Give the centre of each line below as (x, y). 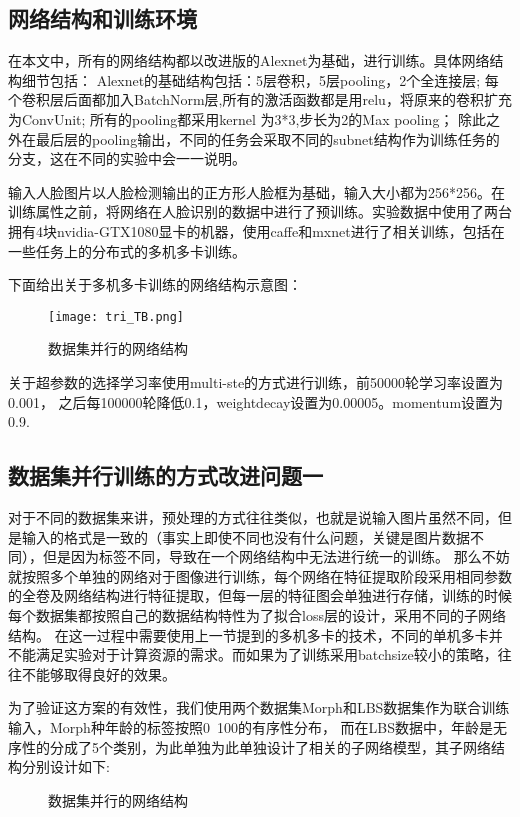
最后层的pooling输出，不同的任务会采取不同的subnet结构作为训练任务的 (267, 138)
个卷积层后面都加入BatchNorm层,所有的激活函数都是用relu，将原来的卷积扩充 (260, 99)
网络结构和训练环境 (102, 18)
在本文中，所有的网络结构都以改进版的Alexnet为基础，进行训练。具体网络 (249, 60)
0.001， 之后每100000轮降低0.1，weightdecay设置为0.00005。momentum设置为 (256, 401)
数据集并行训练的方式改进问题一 (165, 475)
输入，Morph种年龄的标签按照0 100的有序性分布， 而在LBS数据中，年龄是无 (257, 726)
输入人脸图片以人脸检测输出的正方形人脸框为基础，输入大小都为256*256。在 (256, 191)
